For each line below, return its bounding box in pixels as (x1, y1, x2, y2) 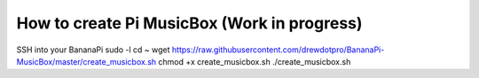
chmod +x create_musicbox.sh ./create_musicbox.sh (158, 56, 351, 66)
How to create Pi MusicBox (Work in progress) (16, 13, 363, 33)
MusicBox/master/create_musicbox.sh (16, 56, 157, 66)
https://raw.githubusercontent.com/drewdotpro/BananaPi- (171, 44, 385, 55)
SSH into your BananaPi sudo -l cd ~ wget (16, 44, 170, 55)
